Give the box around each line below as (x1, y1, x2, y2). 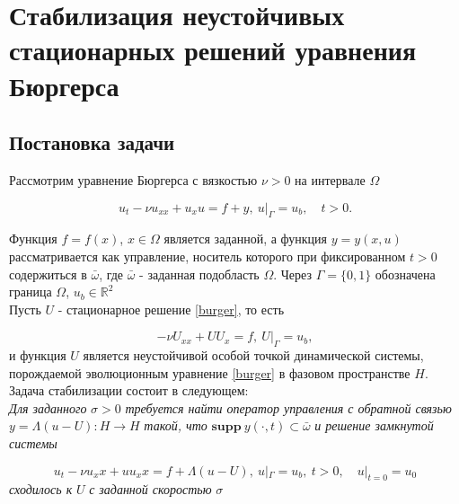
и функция (9, 346, 66, 365)
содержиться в (9, 264, 87, 283)
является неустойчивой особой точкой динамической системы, (83, 346, 424, 365)
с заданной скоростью (89, 480, 212, 499)
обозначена (375, 264, 436, 283)
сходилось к (9, 480, 73, 499)
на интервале (295, 170, 366, 189)
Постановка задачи (9, 128, 175, 156)
